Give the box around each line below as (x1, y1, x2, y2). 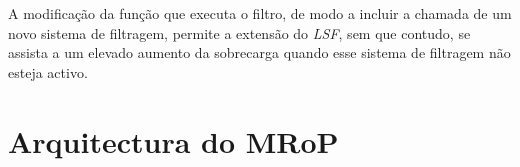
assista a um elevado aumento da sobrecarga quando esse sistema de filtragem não (8, 42, 511, 63)
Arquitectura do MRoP (8, 120, 339, 161)
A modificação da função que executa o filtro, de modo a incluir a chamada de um (8, 3, 512, 23)
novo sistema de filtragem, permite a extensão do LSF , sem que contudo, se (8, 22, 471, 43)
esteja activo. (8, 61, 88, 82)
